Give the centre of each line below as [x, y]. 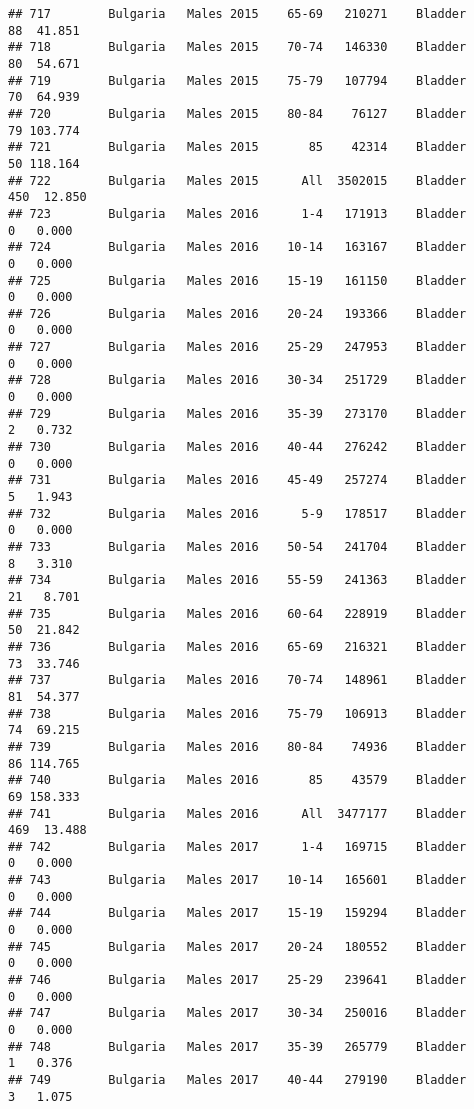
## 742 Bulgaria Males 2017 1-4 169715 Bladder [237, 846]
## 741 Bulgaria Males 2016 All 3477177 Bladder [237, 813]
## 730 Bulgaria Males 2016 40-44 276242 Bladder [237, 447]
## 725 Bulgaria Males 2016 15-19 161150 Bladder [237, 280]
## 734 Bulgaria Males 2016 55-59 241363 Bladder [237, 580]
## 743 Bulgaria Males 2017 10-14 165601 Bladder [237, 880]
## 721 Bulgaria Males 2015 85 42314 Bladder [237, 147]
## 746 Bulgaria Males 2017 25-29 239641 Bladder [237, 980]
